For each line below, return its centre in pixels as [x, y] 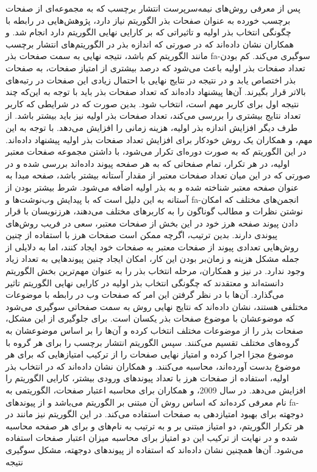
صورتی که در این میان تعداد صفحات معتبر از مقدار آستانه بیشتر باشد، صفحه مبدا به [158, 175]
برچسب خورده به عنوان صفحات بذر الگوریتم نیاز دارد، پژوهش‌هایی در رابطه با [148, 20]
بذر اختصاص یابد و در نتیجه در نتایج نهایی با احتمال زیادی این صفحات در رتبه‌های [151, 79]
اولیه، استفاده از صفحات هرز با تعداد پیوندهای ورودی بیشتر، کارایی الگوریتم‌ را [147, 378]
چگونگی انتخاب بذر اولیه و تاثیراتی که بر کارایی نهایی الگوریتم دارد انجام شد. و [148, 32]
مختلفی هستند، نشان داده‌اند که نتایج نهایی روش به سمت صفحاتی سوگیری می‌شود [157, 306]
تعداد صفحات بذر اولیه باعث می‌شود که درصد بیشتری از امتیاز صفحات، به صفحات [155, 67]
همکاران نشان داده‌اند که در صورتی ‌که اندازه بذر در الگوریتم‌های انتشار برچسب [150, 44]
